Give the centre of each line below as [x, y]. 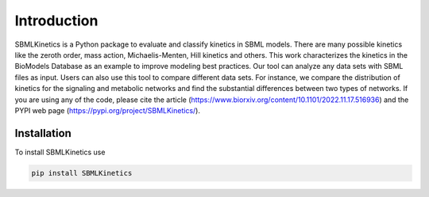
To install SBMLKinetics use [60, 152]
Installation [43, 133]
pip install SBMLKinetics [82, 173]
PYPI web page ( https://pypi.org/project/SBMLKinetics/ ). [107, 110]
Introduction [56, 21]
